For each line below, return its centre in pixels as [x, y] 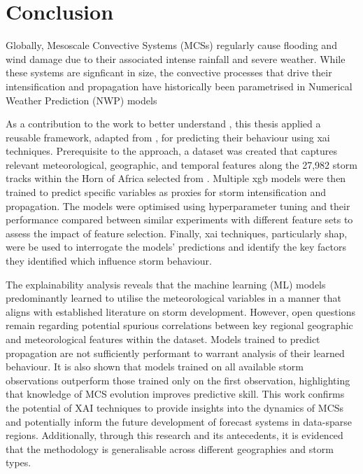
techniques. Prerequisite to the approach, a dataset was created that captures [172, 151]
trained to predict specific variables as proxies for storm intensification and [166, 192]
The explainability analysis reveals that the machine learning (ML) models [166, 284]
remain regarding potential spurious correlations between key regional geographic [179, 325]
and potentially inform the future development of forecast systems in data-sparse [179, 421]
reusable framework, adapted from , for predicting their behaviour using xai [168, 137]
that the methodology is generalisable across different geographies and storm [170, 448]
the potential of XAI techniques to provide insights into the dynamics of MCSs [175, 407]
